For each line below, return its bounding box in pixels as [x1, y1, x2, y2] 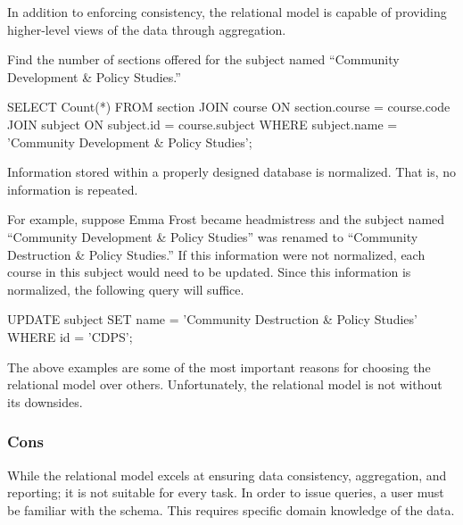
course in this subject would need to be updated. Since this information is [7, 262, 411, 281]
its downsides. [7, 392, 83, 411]
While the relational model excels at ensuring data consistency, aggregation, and [7, 465, 447, 484]
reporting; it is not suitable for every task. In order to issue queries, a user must [7, 483, 444, 502]
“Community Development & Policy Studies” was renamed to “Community [7, 227, 418, 246]
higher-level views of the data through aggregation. [7, 20, 286, 38]
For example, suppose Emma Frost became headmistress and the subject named [7, 210, 445, 229]
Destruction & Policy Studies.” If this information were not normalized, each [7, 245, 426, 263]
